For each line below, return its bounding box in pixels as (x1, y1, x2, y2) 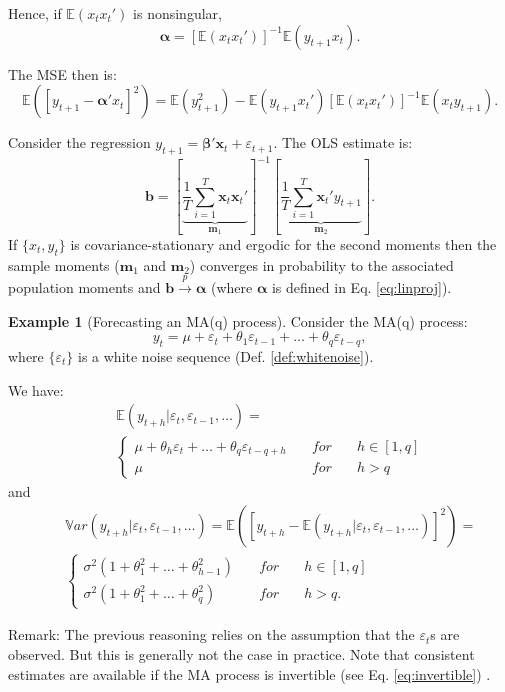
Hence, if (8, 3, 62, 23)
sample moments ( (8, 254, 120, 275)
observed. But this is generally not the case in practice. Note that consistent (8, 644, 475, 665)
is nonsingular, (133, 3, 222, 23)
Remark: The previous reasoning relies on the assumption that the (8, 624, 415, 645)
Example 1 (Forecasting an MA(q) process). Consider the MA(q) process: (8, 310, 468, 331)
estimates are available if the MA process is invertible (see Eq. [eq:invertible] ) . (8, 663, 491, 684)
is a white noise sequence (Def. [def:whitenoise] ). (78, 346, 374, 366)
